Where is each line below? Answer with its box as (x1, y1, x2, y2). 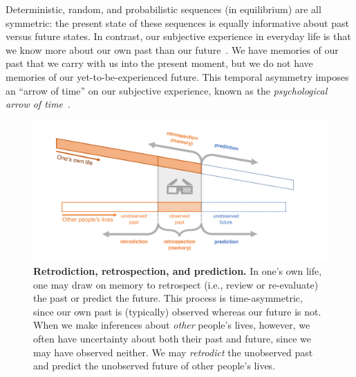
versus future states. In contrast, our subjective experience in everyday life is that (6, 29, 351, 43)
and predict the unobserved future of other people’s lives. (33, 358, 276, 373)
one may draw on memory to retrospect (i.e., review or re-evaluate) (33, 277, 319, 291)
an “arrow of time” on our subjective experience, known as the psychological (6, 83, 328, 97)
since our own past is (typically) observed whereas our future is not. (33, 304, 321, 318)
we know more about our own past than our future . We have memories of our (6, 42, 339, 57)
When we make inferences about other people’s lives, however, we (33, 318, 310, 332)
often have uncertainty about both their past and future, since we (33, 331, 312, 346)
